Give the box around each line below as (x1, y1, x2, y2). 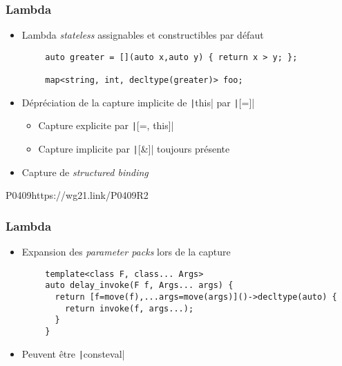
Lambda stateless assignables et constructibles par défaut (21, 28, 264, 42)
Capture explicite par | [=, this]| (38, 118, 174, 133)
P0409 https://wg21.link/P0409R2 (6, 188, 149, 202)
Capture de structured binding (21, 164, 149, 179)
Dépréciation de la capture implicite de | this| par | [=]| (21, 95, 255, 109)
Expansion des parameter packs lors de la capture (21, 244, 231, 259)
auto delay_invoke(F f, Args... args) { (45, 280, 234, 291)
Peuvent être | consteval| (21, 346, 125, 360)
